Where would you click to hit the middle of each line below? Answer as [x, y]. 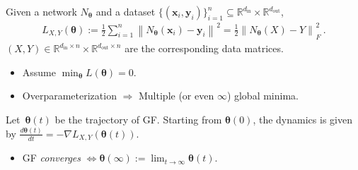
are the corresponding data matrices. [204, 48]
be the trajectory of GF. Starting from [138, 120]
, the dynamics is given [302, 120]
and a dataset [126, 11]
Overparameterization [69, 96]
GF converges [52, 158]
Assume [39, 72]
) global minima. [262, 96]
